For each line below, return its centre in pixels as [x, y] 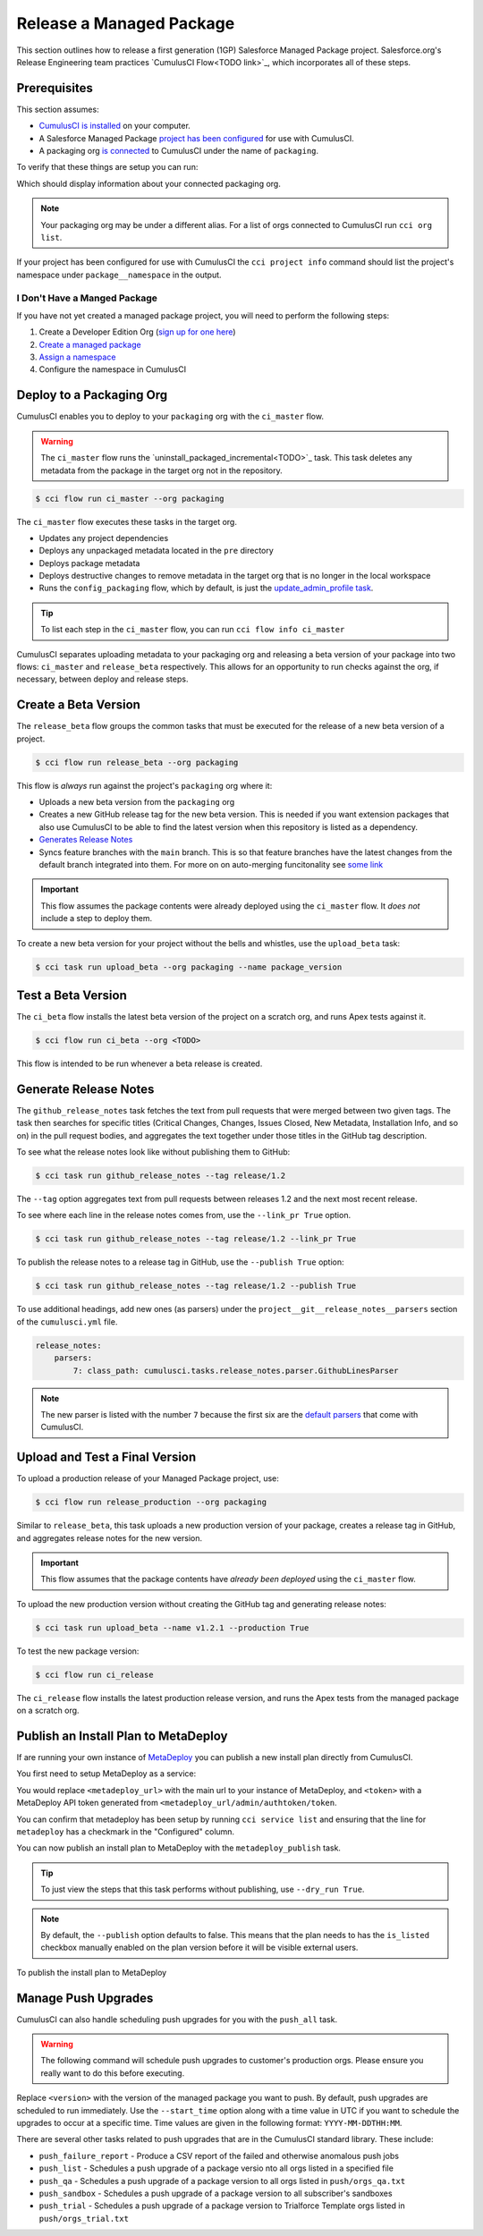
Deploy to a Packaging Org [92, 395]
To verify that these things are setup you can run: [107, 167]
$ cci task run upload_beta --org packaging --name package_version [189, 967]
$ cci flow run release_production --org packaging [151, 1502]
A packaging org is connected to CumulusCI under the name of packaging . [179, 151]
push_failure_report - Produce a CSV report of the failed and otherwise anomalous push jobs [219, 2156]
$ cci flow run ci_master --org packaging [130, 498]
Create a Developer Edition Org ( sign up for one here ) [137, 332]
